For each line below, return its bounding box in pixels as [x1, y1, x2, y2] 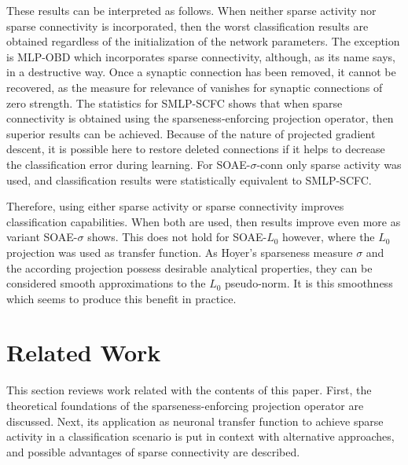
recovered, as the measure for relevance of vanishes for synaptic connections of [6, 79, 383, 95]
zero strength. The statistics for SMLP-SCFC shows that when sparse [6, 94, 343, 111]
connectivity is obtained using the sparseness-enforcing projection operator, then [6, 110, 394, 126]
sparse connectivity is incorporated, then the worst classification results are [6, 17, 369, 34]
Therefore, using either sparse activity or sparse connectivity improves [6, 198, 344, 214]
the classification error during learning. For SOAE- [6, 156, 251, 172]
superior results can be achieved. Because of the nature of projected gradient [6, 125, 376, 141]
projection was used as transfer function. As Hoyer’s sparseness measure [6, 243, 353, 260]
